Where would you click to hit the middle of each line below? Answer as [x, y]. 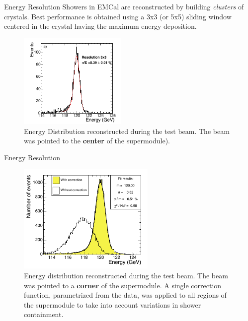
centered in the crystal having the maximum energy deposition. [100, 26]
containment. [44, 314]
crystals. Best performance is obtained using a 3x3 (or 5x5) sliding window [118, 16]
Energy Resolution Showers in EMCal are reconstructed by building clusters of [124, 6]
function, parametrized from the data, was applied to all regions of [125, 295]
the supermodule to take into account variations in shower [113, 304]
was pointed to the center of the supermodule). [97, 141]
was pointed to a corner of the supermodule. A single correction [123, 285]
